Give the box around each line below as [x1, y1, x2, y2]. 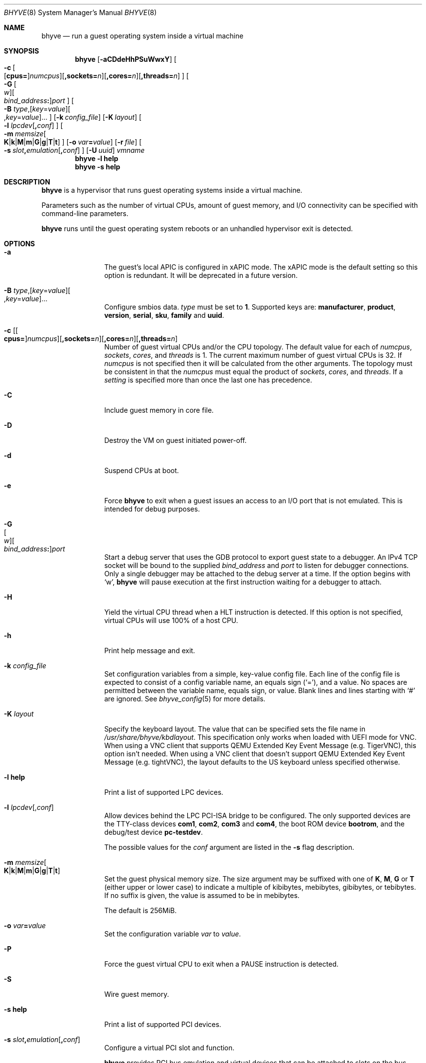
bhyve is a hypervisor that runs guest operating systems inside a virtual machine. [41, 186, 302, 194]
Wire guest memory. [104, 990, 169, 998]
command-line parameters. [41, 209, 129, 218]
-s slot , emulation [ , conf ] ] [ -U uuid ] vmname [4, 146, 145, 154]
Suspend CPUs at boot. [104, 466, 179, 475]
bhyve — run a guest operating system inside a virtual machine [41, 32, 244, 40]
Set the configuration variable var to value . [104, 930, 241, 938]
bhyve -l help [75, 154, 119, 163]
